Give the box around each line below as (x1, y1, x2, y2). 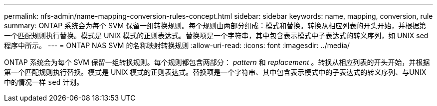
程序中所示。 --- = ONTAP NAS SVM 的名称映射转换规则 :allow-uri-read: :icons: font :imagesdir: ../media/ (4, 41, 350, 50)
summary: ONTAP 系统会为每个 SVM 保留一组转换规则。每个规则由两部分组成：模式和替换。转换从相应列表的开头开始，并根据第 (4, 21, 427, 30)
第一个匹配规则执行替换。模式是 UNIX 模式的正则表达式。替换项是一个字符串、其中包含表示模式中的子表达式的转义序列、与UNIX (4, 68, 427, 76)
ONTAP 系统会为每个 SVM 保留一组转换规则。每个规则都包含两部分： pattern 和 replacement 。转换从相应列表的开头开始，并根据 (4, 58, 430, 66)
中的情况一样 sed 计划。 (4, 78, 84, 86)
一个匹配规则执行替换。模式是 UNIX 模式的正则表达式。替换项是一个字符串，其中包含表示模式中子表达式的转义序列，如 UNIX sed (4, 31, 429, 40)
